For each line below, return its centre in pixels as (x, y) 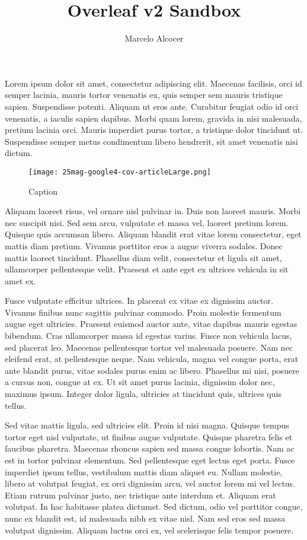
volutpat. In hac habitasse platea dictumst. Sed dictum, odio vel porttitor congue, (154, 506)
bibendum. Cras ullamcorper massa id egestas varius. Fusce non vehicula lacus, (148, 336)
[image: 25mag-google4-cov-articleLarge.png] (120, 172)
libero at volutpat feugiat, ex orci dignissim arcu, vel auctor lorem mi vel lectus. (150, 483)
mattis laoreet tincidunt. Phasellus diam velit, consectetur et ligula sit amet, (143, 257)
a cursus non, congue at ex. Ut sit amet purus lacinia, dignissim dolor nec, (140, 382)
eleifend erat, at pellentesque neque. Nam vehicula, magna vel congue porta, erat (152, 359)
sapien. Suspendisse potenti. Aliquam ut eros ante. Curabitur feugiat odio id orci (152, 106)
